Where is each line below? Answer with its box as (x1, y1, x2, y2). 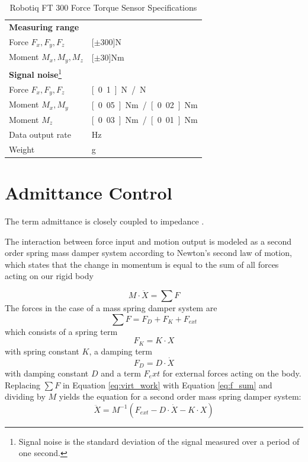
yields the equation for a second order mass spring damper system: (59, 390, 301, 403)
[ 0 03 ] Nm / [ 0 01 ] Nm (91, 113, 198, 125)
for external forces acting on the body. (162, 367, 301, 379)
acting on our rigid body (5, 270, 94, 282)
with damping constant (5, 367, 89, 379)
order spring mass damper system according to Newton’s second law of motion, (5, 246, 292, 259)
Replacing (5, 378, 41, 391)
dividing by (5, 390, 46, 403)
